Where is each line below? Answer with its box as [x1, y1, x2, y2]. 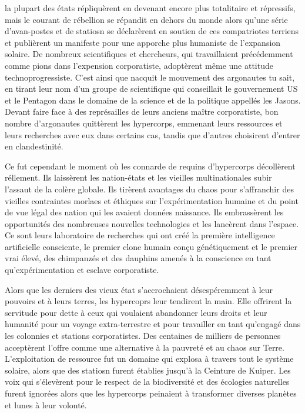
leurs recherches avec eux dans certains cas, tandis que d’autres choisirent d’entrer [5, 128, 300, 141]
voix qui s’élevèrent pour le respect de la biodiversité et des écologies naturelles [5, 375, 290, 388]
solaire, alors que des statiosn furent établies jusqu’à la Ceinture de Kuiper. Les [5, 364, 291, 376]
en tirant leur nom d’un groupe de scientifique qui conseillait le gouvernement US [5, 82, 298, 95]
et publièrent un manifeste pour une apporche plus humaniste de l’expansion [5, 36, 281, 48]
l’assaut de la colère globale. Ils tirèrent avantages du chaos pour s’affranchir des [5, 182, 294, 195]
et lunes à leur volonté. [5, 398, 87, 411]
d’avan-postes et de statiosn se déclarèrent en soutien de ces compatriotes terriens [5, 25, 299, 37]
